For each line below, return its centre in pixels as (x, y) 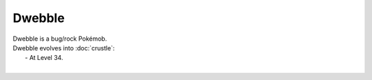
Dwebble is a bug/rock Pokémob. (60, 39)
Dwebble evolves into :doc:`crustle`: (64, 48)
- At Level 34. (44, 58)
